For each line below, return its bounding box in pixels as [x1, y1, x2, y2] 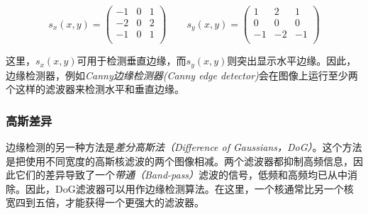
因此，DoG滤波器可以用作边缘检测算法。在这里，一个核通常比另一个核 [25, 181, 354, 196]
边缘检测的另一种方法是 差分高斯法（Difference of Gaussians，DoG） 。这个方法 [6, 140, 362, 154]
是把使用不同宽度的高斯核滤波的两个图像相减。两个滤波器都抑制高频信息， [6, 153, 353, 168]
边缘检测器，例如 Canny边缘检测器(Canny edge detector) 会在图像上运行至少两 [6, 67, 358, 82]
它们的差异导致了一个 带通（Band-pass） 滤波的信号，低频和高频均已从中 [15, 167, 348, 182]
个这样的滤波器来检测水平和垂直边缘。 [6, 81, 184, 96]
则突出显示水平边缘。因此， [227, 53, 357, 68]
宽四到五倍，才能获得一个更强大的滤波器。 [6, 195, 204, 210]
